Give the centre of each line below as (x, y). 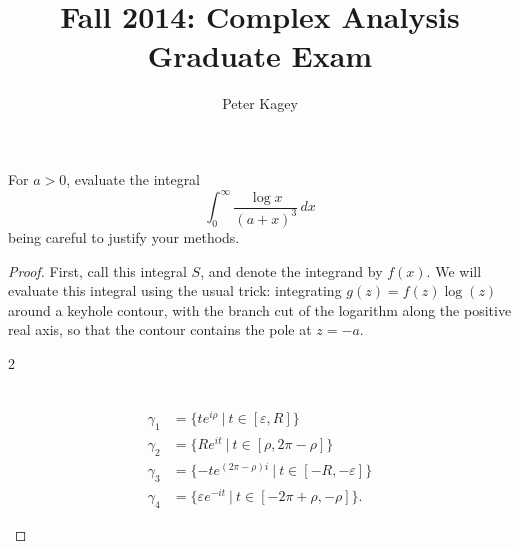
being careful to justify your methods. (124, 236)
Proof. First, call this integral (97, 270)
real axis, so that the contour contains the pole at (160, 329)
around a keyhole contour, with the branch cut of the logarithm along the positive (260, 309)
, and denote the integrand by (291, 270)
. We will (454, 270)
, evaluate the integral (133, 178)
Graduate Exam (260, 55)
